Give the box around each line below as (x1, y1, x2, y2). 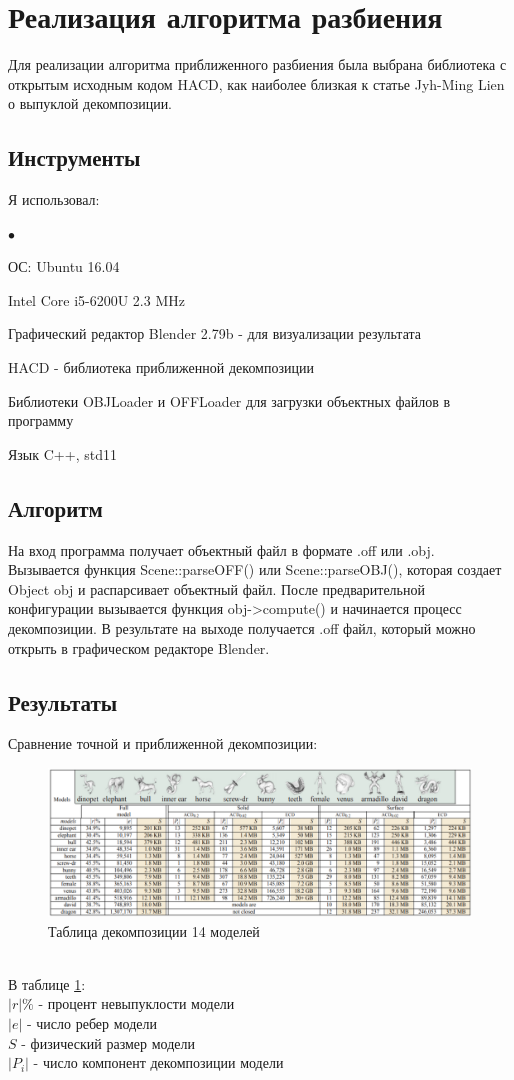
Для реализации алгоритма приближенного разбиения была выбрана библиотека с (8, 54, 507, 75)
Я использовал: (8, 189, 100, 210)
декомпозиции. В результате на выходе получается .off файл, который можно (8, 618, 476, 639)
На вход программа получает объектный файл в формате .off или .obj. (8, 539, 435, 560)
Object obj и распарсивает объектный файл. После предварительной (8, 578, 425, 599)
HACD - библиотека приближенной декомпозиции (8, 357, 314, 378)
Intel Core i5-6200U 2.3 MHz (8, 289, 185, 310)
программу (8, 410, 74, 431)
